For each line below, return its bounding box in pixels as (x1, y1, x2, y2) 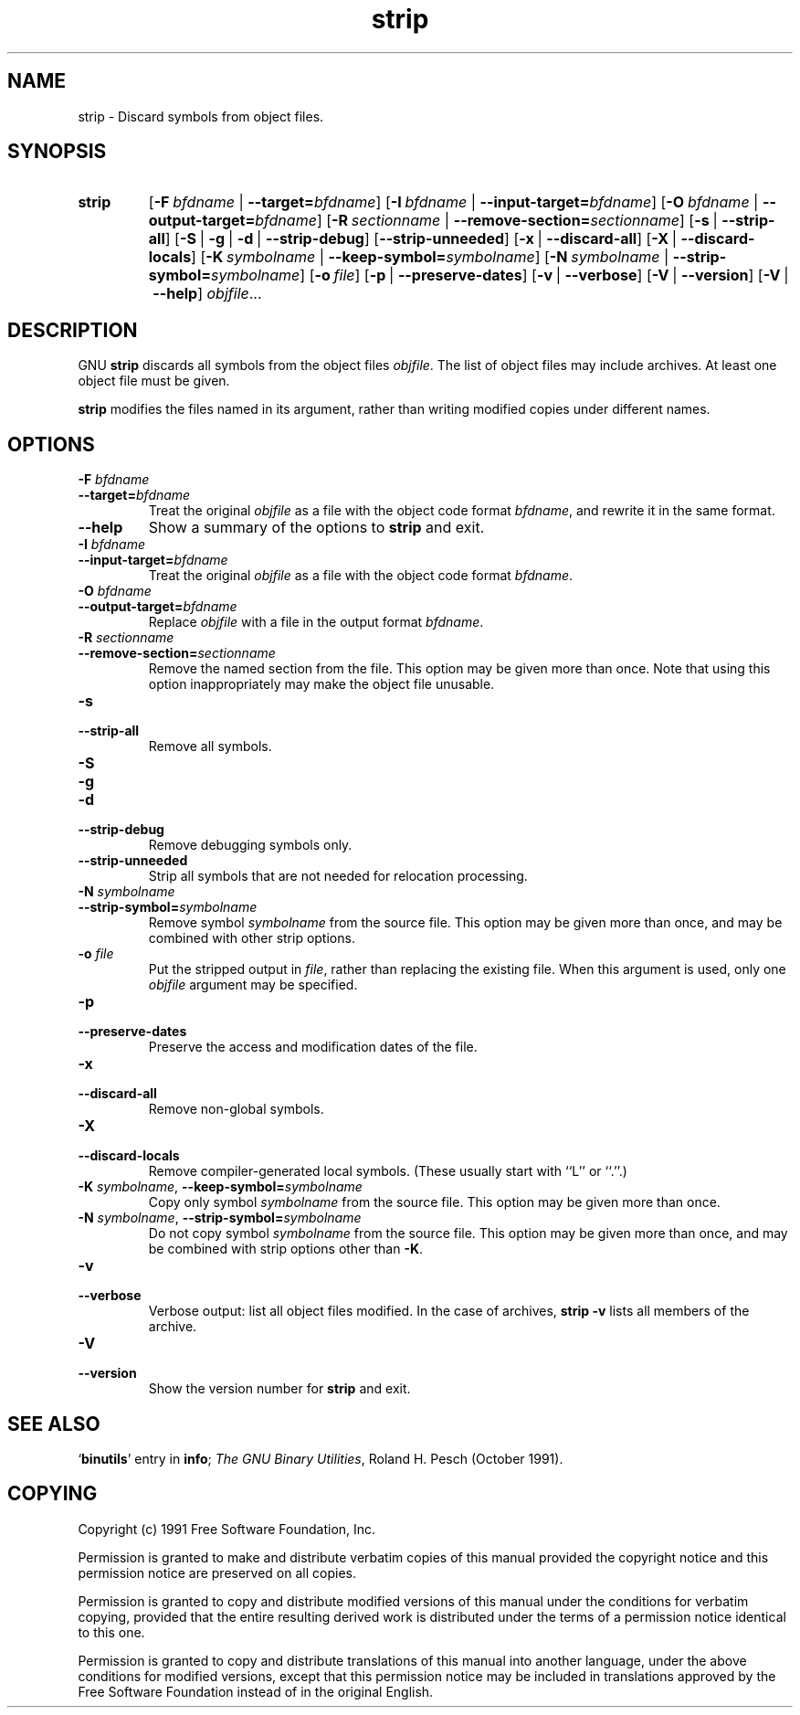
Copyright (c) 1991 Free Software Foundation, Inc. (78, 1520, 376, 1537)
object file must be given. (78, 373, 230, 389)
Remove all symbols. (148, 738, 272, 755)
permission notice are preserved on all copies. (78, 1564, 356, 1581)
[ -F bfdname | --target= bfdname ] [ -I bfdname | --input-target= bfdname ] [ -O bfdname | (148, 193, 759, 212)
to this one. (78, 1624, 145, 1640)
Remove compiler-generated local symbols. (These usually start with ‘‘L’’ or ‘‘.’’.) (148, 1163, 627, 1180)
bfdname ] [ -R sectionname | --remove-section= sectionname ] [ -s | (255, 211, 718, 230)
